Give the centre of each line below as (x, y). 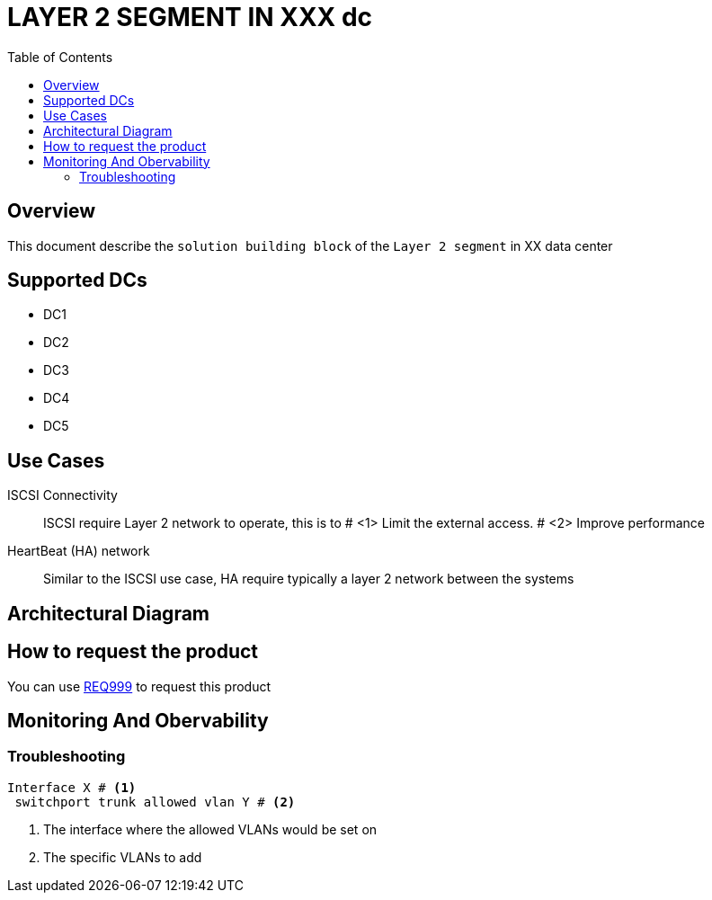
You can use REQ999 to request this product (139, 686)
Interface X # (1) (72, 787)
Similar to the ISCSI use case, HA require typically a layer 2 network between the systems (309, 579)
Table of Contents (60, 57)
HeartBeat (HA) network (79, 551)
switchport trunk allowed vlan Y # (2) (155, 802)
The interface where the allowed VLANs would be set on (210, 829)
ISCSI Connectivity (62, 495)
